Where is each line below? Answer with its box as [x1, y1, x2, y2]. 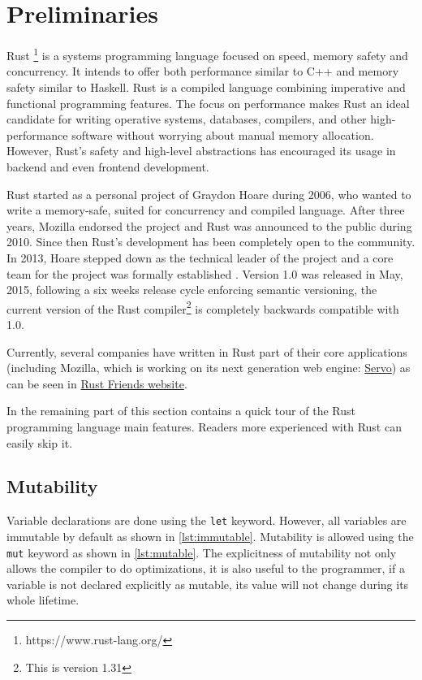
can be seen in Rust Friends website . [6, 375, 187, 392]
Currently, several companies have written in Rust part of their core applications [6, 343, 407, 360]
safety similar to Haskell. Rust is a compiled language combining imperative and [6, 78, 406, 95]
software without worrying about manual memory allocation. [71, 126, 374, 143]
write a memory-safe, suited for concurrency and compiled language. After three [6, 201, 405, 219]
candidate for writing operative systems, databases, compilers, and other [6, 110, 367, 128]
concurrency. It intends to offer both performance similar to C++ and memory [6, 63, 399, 80]
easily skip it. [6, 434, 73, 451]
